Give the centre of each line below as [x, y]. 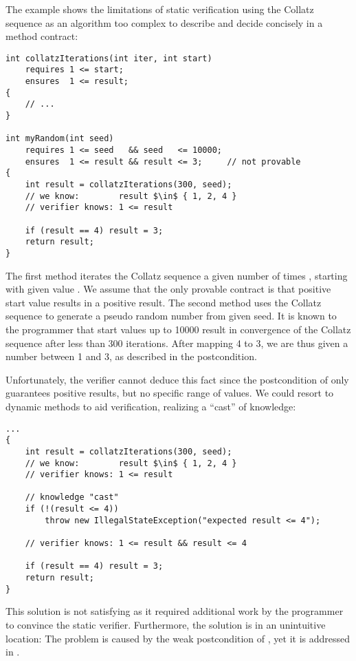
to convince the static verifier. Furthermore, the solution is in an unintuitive [166, 624]
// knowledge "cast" [72, 497]
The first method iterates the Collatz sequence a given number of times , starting [177, 275]
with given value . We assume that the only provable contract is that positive [168, 289]
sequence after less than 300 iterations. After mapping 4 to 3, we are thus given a [177, 343]
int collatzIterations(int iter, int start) [109, 58]
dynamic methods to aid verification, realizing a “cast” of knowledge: [151, 406]
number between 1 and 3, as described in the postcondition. [131, 356]
